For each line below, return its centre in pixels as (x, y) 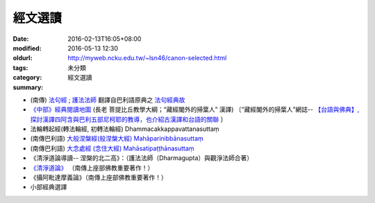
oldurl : (23, 58)
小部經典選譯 (49, 187)
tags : (20, 68)
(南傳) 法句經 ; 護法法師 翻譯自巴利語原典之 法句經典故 (108, 100)
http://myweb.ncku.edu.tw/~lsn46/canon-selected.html (147, 58)
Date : (21, 39)
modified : (27, 48)
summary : (28, 87)
